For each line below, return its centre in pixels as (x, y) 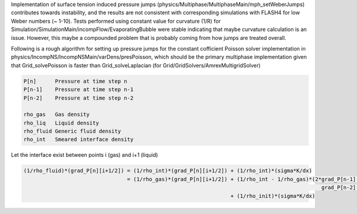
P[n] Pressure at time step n (75, 81)
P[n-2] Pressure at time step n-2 (79, 98)
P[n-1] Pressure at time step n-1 (79, 90)
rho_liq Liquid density (61, 123)
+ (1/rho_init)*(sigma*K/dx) (273, 196)
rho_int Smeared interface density (79, 139)
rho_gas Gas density (57, 114)
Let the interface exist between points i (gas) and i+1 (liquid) (84, 155)
